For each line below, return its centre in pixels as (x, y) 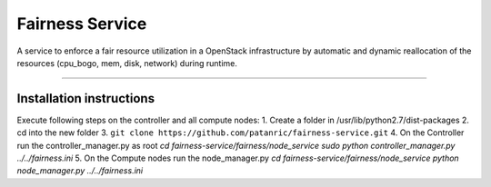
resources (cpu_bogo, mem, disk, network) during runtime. (127, 63)
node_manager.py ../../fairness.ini (80, 171)
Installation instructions (85, 98)
